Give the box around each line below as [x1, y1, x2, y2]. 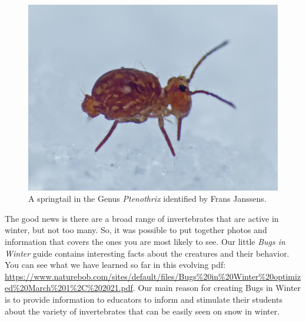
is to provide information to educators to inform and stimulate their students [5, 293, 282, 305]
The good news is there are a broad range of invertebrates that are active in [5, 212, 279, 224]
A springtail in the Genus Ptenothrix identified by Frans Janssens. [28, 192, 267, 205]
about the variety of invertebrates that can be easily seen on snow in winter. [5, 304, 280, 317]
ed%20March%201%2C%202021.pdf [5, 281, 133, 294]
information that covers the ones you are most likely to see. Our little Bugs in [5, 235, 285, 247]
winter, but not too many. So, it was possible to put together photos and [5, 224, 267, 236]
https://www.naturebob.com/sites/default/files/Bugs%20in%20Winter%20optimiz [5, 270, 301, 282]
